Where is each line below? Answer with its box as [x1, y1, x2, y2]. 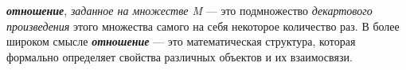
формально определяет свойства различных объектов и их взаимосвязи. [6, 48, 353, 64]
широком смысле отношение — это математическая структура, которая [6, 33, 356, 50]
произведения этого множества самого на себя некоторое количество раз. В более [6, 17, 400, 34]
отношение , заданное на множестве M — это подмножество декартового [6, 2, 373, 18]
